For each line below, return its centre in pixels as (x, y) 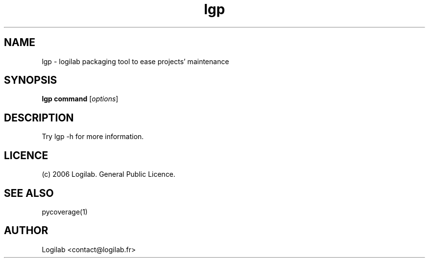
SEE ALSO (29, 193)
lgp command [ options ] (80, 99)
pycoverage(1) (65, 212)
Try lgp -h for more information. (93, 137)
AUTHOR (26, 231)
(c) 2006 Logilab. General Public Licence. (109, 174)
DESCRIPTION (39, 118)
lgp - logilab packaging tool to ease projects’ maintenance (135, 61)
